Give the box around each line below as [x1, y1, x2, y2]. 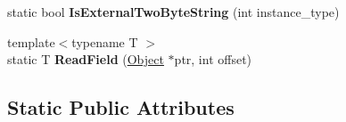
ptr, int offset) [174, 50, 252, 69]
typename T [71, 32, 138, 51]
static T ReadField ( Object [7, 50, 164, 69]
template [7, 32, 55, 51]
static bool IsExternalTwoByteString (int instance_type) [7, 3, 340, 20]
